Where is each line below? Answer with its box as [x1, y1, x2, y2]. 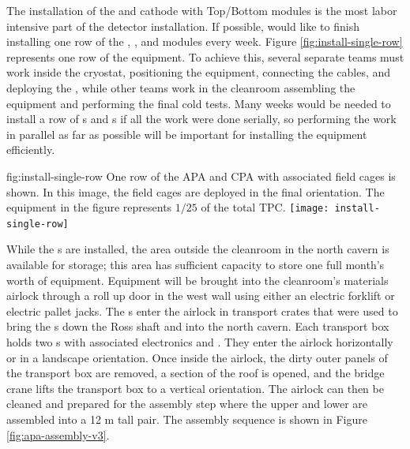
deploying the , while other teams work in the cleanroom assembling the [6, 79, 355, 95]
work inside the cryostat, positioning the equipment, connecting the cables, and [6, 64, 391, 80]
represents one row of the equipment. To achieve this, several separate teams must [6, 48, 404, 65]
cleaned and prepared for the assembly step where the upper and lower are [6, 395, 368, 412]
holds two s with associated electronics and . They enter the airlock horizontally [6, 334, 393, 350]
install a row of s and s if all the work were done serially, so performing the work [6, 110, 397, 127]
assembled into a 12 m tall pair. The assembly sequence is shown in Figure [6, 410, 367, 427]
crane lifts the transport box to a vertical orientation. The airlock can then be [6, 380, 384, 396]
